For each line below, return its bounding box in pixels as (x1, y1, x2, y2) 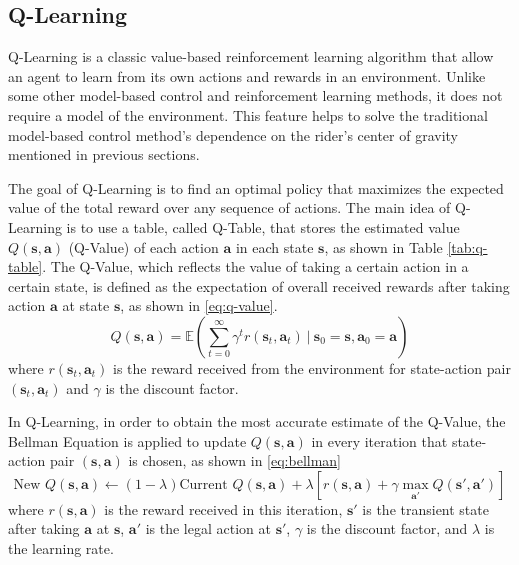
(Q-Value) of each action (68, 236, 219, 257)
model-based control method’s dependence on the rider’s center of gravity (8, 124, 458, 145)
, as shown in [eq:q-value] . (120, 295, 278, 316)
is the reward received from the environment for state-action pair (113, 357, 511, 378)
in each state (235, 236, 314, 257)
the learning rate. (8, 538, 114, 559)
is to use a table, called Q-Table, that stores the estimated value (66, 216, 460, 237)
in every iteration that (311, 430, 448, 451)
